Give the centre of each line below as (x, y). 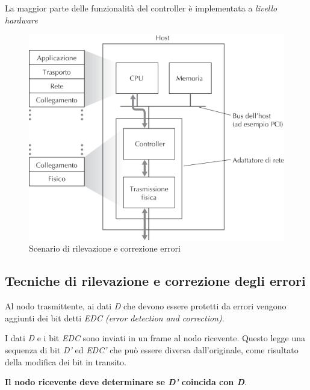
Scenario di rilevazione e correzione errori (105, 248)
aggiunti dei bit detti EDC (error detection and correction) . (115, 317)
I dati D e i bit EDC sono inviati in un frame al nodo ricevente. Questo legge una (155, 338)
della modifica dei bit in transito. (66, 361)
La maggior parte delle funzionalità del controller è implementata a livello (141, 8)
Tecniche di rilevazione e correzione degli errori (155, 281)
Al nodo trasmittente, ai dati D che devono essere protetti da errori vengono (146, 306)
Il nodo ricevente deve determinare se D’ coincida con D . (126, 382)
